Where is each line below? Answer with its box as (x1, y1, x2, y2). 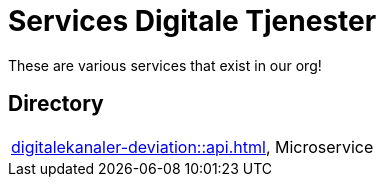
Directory (8, 91, 104, 117)
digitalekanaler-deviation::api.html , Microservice (11, 136, 374, 157)
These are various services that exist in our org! (8, 56, 322, 74)
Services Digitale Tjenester (8, 4, 377, 38)
